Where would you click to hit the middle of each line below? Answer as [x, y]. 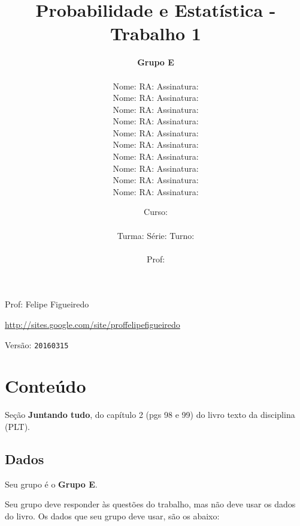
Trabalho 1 [156, 33]
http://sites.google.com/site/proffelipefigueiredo [93, 324]
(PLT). [18, 426]
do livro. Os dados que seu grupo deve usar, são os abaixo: [112, 515]
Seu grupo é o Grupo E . [51, 484]
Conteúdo [46, 386]
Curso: [156, 212]
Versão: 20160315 [37, 344]
